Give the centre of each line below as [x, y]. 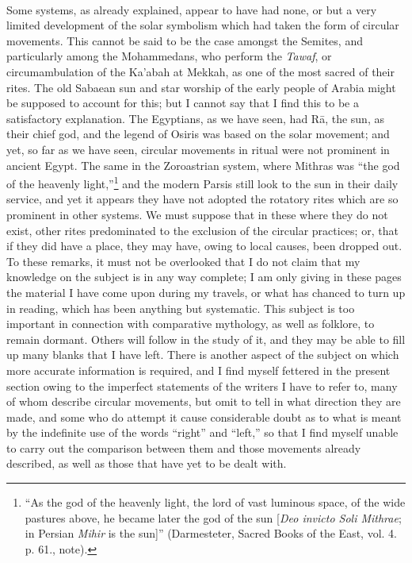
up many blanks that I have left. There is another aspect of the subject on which [203, 355]
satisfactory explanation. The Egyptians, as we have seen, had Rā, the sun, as [195, 118]
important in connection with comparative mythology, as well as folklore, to [191, 324]
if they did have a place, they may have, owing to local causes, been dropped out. [204, 246]
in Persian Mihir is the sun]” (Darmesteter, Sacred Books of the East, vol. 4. [211, 533]
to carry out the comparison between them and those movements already [184, 447]
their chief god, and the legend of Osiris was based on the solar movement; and [198, 134]
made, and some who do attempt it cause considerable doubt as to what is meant [204, 416]
